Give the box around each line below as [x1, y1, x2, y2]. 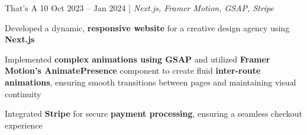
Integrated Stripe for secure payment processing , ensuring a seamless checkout [5, 107, 302, 120]
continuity [5, 87, 41, 100]
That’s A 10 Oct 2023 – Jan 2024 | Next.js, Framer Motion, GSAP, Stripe [5, 2, 274, 14]
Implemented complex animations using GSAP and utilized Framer [5, 52, 270, 65]
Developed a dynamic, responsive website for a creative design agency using [5, 21, 290, 34]
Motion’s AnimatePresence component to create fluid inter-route [5, 64, 261, 77]
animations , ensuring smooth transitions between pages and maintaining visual [5, 75, 296, 88]
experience [5, 118, 43, 131]
